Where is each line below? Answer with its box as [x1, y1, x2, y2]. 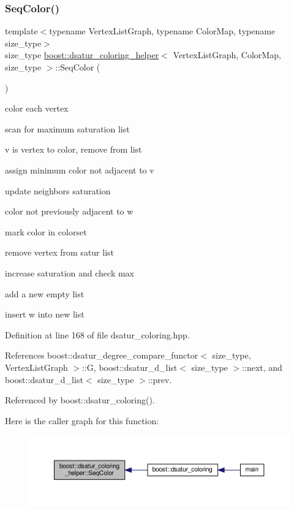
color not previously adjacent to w [5, 205, 134, 218]
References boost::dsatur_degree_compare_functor [5, 349, 198, 362]
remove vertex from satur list [5, 246, 115, 259]
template [5, 25, 38, 37]
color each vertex [5, 102, 69, 115]
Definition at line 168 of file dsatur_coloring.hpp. [5, 328, 190, 341]
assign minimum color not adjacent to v [5, 163, 154, 176]
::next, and [242, 360, 282, 373]
